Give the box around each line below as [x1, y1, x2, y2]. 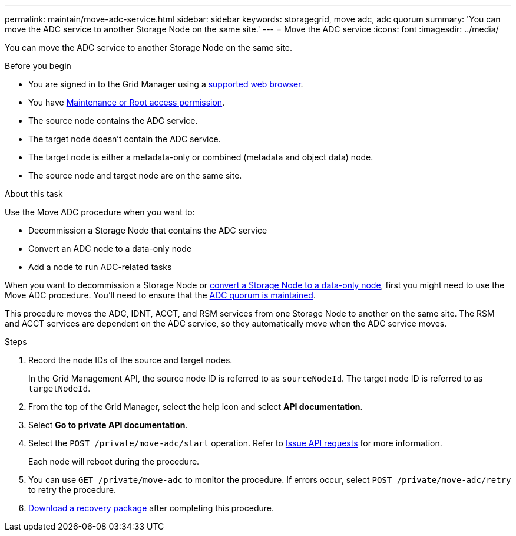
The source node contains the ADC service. [28, 116, 198, 126]
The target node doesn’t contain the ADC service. [28, 134, 221, 144]
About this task [5, 189, 63, 199]
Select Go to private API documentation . [28, 420, 188, 430]
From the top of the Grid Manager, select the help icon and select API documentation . [28, 402, 363, 412]
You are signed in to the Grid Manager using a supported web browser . [28, 79, 303, 89]
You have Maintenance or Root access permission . [28, 97, 225, 107]
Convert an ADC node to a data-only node [28, 244, 192, 254]
